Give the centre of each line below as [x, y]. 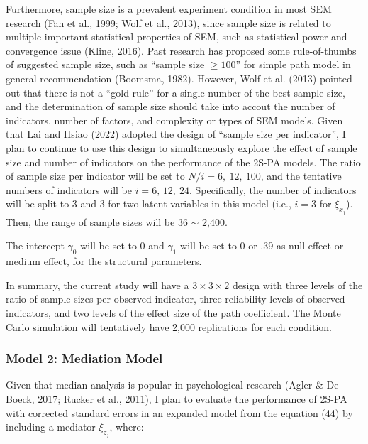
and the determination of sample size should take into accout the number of [171, 106]
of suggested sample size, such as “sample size [105, 64]
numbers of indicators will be [69, 189]
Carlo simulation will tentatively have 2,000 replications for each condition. [169, 326]
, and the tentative [301, 176]
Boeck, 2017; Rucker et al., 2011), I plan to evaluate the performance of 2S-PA [177, 398]
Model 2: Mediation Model [84, 358]
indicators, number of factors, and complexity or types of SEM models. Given [174, 120]
